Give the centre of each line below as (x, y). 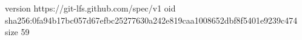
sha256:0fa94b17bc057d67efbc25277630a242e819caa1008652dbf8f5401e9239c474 (151, 20)
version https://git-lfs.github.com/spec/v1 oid (90, 8)
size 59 (17, 32)
